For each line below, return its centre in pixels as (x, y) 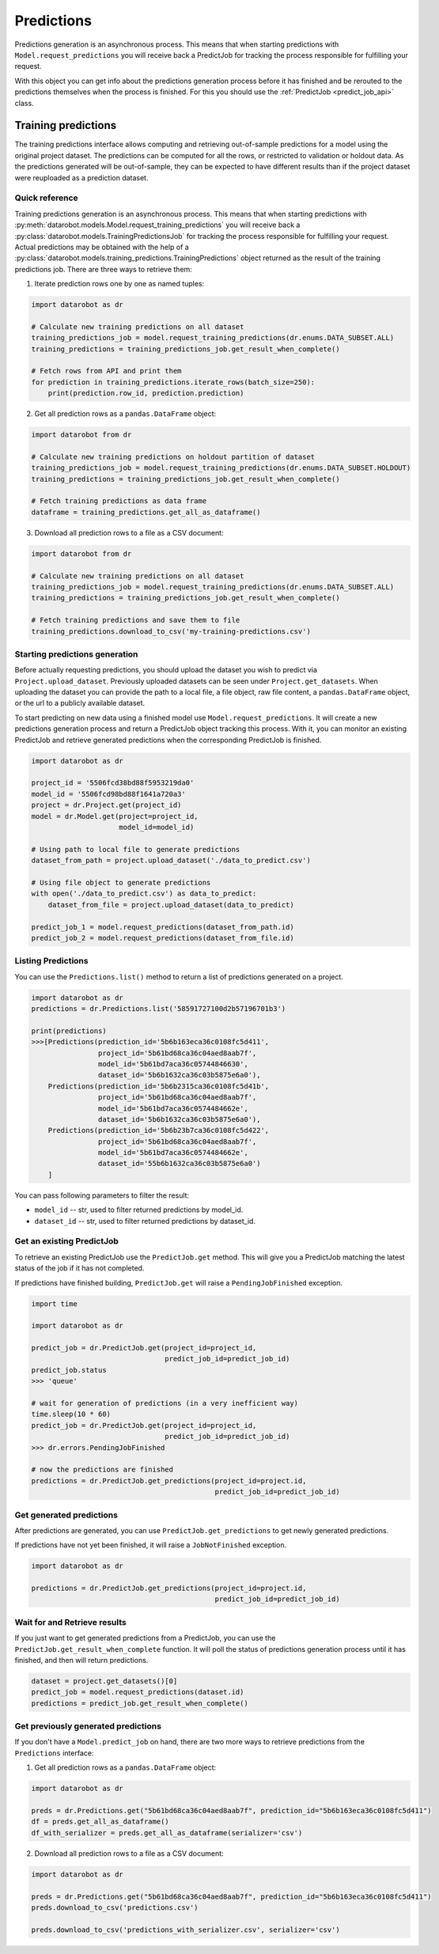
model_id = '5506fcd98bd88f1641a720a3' (108, 794)
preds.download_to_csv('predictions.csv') (115, 1907)
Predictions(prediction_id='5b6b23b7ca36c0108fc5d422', (159, 1130)
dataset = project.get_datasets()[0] (104, 1681)
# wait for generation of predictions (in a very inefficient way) (165, 1403)
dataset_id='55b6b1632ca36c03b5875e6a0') (179, 1164)
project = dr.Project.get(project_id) (106, 805)
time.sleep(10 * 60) (71, 1414)
